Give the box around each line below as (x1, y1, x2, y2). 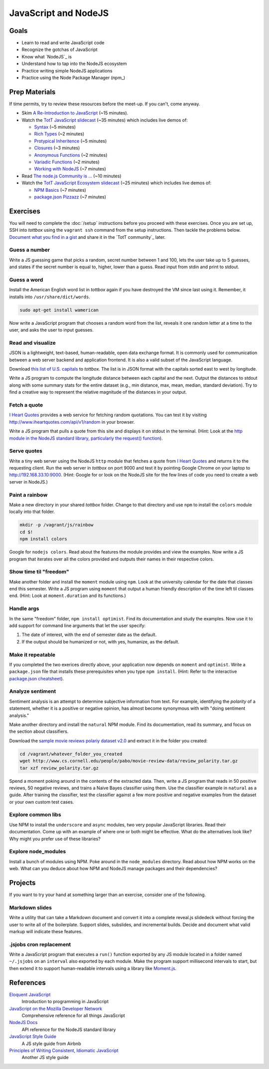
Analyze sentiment (9, 688, 56, 695)
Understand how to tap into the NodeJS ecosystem (21, 60, 127, 67)
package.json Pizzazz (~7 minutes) (34, 194, 107, 200)
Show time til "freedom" (9, 568, 69, 575)
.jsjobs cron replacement (9, 941, 71, 948)
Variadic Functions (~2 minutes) (34, 159, 100, 165)
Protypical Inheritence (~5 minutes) (34, 138, 107, 144)
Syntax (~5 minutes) (34, 124, 76, 130)
